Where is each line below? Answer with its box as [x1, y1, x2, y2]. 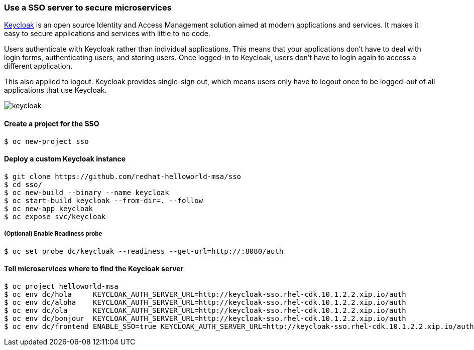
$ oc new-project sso [4, 137, 89, 145]
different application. [4, 62, 72, 71]
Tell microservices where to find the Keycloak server [4, 264, 184, 273]
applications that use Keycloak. [4, 86, 107, 95]
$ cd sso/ [4, 180, 42, 189]
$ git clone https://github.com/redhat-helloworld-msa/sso [4, 172, 242, 181]
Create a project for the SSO [4, 119, 99, 128]
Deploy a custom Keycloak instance [4, 154, 126, 163]
